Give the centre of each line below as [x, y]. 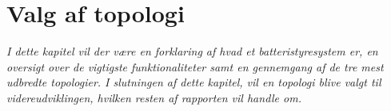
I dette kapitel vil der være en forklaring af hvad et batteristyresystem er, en [192, 51]
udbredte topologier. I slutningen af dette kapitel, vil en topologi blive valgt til [194, 82]
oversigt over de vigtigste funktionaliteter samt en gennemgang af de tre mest [195, 66]
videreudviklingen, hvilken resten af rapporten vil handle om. [154, 97]
